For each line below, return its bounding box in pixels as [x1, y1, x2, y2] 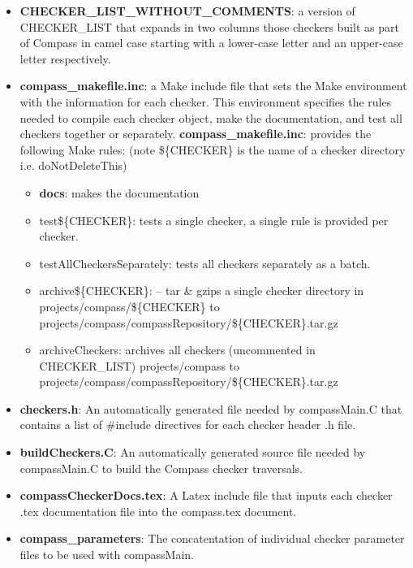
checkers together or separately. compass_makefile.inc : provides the [19, 125, 372, 142]
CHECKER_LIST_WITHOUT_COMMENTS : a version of [19, 2, 355, 19]
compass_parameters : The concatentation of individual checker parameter [19, 530, 405, 547]
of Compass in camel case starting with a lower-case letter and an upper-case [19, 34, 403, 51]
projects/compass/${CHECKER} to [39, 297, 220, 314]
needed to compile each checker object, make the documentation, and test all [19, 109, 402, 126]
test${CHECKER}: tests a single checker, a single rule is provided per [39, 211, 389, 228]
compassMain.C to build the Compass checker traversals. [19, 459, 303, 476]
